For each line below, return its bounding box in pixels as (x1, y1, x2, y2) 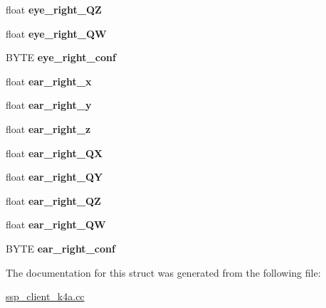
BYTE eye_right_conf (6, 50, 116, 65)
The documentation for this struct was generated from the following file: (6, 265, 321, 280)
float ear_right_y (6, 97, 92, 112)
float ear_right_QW (6, 217, 106, 232)
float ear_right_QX (6, 145, 103, 160)
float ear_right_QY (6, 169, 103, 184)
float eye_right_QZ (6, 2, 102, 16)
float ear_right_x (6, 73, 92, 88)
